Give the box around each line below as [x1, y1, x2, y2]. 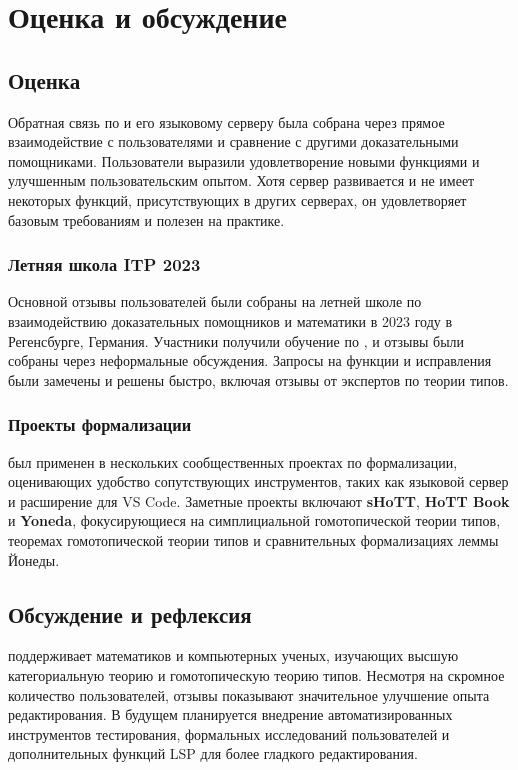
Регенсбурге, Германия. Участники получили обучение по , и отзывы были [8, 330, 465, 351]
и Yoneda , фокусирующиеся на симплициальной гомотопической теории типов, [8, 510, 501, 531]
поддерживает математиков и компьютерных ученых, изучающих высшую [8, 645, 459, 666]
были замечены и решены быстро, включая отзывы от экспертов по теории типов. [8, 369, 509, 390]
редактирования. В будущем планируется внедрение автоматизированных [8, 704, 453, 725]
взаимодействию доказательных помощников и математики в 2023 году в [8, 310, 453, 331]
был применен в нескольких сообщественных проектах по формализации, [8, 451, 458, 472]
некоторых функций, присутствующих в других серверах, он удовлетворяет [8, 189, 467, 210]
